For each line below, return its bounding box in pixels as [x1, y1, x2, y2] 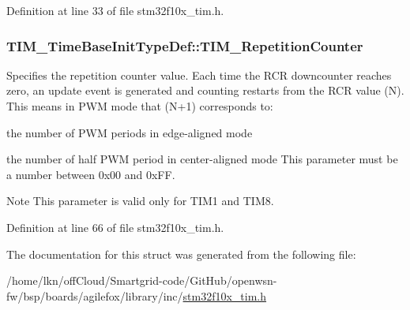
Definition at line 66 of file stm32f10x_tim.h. [6, 218, 224, 235]
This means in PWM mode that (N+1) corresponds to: [6, 98, 273, 114]
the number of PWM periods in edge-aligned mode [6, 124, 253, 140]
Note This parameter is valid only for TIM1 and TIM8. [6, 192, 274, 209]
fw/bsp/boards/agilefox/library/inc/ [6, 287, 183, 304]
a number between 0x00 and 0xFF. [6, 166, 175, 182]
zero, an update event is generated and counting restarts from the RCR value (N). [6, 82, 404, 99]
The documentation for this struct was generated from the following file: [6, 245, 356, 262]
